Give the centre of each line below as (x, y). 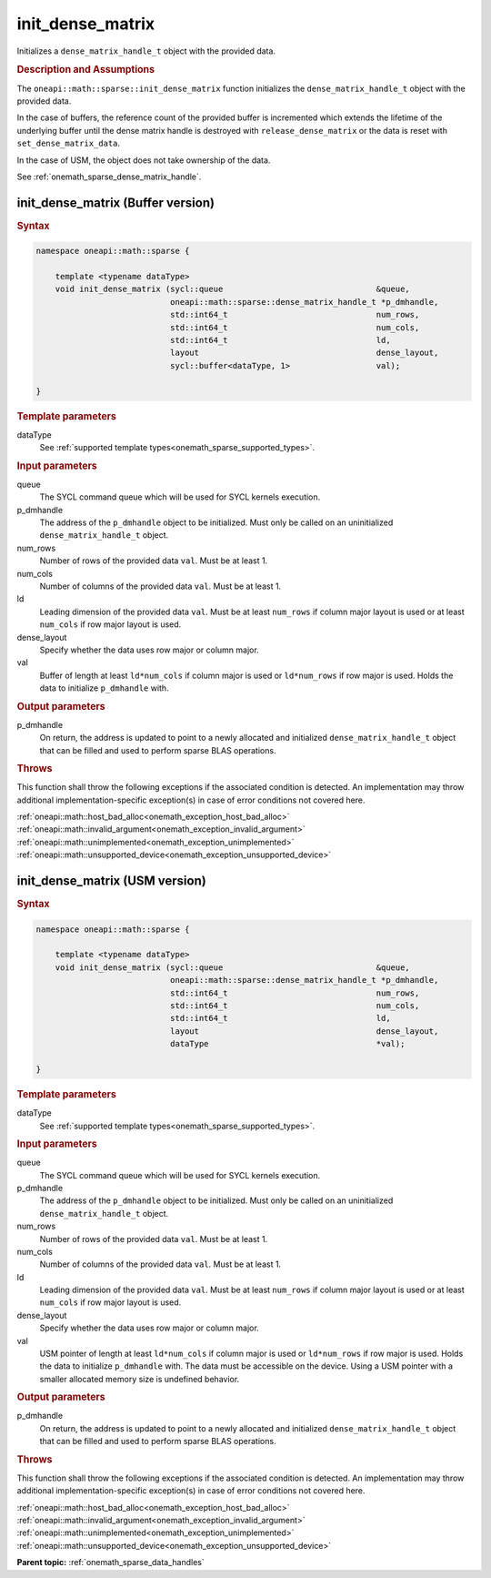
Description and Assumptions (85, 70)
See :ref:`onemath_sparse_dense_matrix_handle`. (109, 177)
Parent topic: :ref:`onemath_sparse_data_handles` (110, 1563)
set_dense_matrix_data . (69, 143)
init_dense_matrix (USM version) (111, 881)
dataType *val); (287, 1044)
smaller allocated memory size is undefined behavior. (140, 1379)
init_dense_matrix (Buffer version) (116, 202)
